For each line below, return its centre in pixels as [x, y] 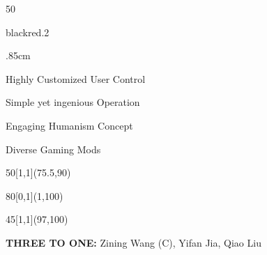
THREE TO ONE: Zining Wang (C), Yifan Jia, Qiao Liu [133, 242]
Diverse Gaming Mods [53, 149]
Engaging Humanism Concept [69, 125]
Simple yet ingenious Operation [73, 102]
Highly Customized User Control [76, 78]
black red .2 [28, 32]
